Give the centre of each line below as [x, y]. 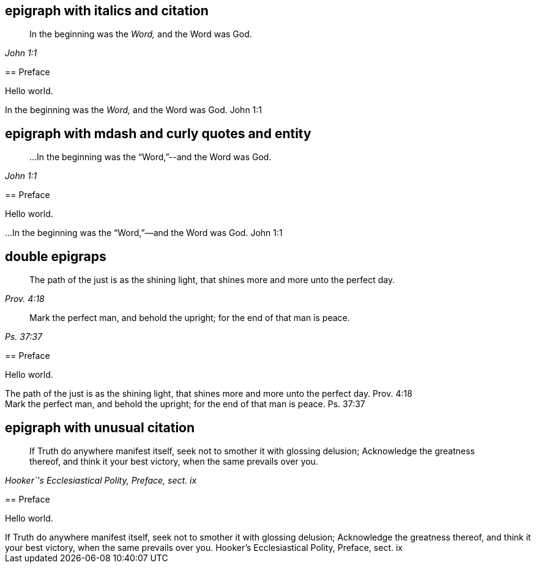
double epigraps [56, 256]
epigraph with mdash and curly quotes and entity [158, 133]
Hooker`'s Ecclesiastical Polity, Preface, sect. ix [101, 480]
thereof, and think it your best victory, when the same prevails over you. [174, 461]
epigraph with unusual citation [100, 427]
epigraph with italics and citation [107, 11]
